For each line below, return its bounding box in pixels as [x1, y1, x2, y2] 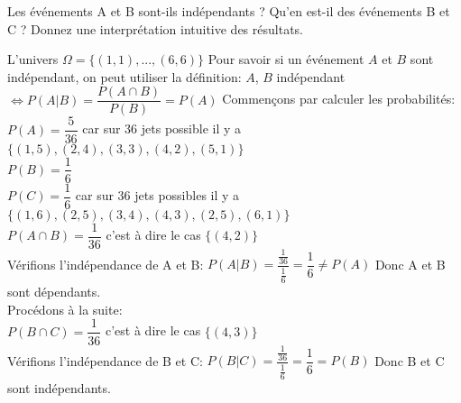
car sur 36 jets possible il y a [82, 119, 242, 138]
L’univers [7, 50, 59, 69]
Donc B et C [374, 351, 445, 370]
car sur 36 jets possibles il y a [75, 186, 240, 205]
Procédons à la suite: [7, 299, 123, 318]
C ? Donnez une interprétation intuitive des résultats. [7, 19, 303, 38]
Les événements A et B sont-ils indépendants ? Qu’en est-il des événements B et [7, 2, 450, 20]
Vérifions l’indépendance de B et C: [7, 351, 203, 370]
